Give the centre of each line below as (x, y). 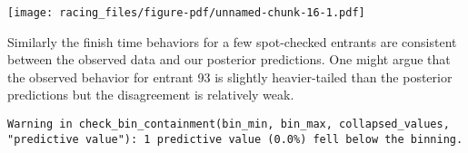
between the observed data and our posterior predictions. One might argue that (229, 59)
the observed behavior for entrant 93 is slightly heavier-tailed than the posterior (230, 76)
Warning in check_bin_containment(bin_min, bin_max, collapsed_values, (229, 124)
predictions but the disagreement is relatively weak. (151, 95)
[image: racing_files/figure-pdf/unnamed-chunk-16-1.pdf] (186, 13)
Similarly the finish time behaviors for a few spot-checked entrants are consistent (232, 41)
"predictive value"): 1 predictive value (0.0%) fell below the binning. (235, 139)
